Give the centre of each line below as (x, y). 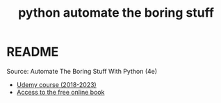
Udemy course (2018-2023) (56, 84)
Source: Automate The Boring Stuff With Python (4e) (82, 71)
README (33, 52)
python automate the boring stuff (116, 13)
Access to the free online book (60, 92)
